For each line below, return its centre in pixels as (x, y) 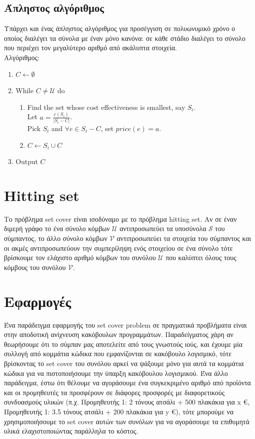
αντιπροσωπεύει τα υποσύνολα (163, 228)
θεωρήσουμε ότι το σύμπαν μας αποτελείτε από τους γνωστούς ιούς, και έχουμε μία (123, 344)
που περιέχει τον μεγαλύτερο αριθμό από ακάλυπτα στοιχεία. (91, 48)
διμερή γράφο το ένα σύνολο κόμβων (57, 228)
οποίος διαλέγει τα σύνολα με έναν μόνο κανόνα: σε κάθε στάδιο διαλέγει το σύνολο (125, 38)
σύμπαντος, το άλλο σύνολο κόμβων (56, 238)
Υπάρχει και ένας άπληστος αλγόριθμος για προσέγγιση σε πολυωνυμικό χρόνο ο (120, 28)
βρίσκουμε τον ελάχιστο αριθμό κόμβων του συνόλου (80, 257)
